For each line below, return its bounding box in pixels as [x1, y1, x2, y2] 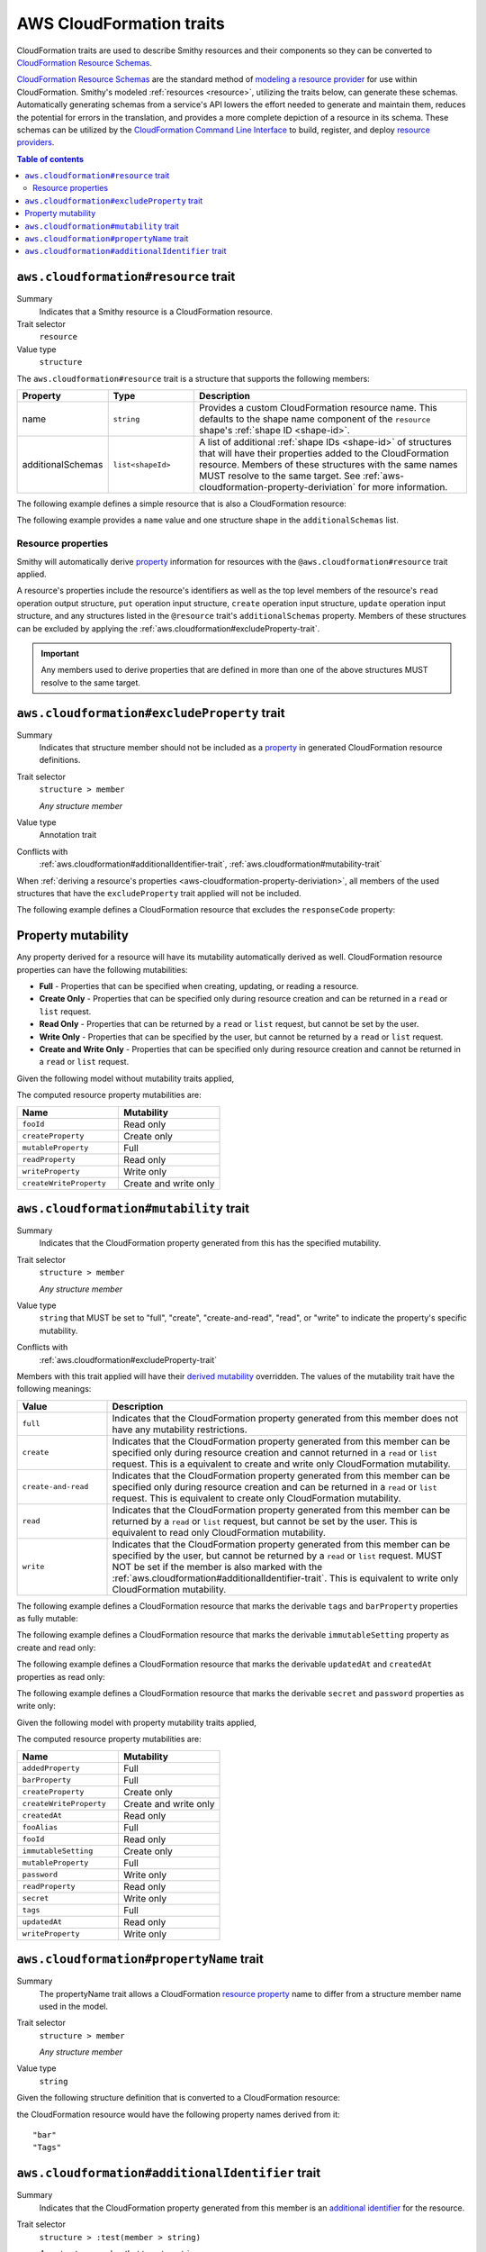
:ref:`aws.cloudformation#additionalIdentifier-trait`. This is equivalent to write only [112, 1572, 459, 1585]
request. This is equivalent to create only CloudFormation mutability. [112, 1492, 401, 1504]
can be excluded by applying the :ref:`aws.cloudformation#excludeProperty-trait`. [16, 622, 320, 634]
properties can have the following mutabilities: [16, 964, 188, 975]
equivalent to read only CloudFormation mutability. [112, 1526, 326, 1539]
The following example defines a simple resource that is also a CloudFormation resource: [16, 498, 346, 509]
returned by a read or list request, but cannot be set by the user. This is [112, 1514, 418, 1527]
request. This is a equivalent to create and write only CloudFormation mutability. [112, 1457, 451, 1470]
